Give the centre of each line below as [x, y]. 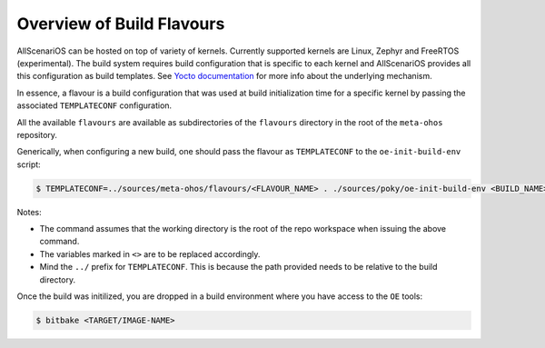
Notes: [29, 212]
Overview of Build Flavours [121, 24]
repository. [37, 134]
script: [29, 164]
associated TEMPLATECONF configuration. [94, 105]
